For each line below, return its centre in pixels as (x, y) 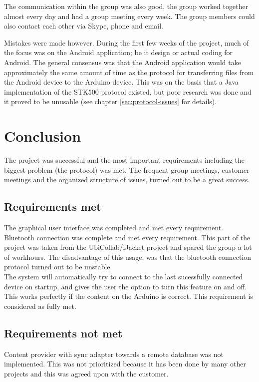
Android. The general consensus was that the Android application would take (123, 62)
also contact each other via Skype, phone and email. (84, 26)
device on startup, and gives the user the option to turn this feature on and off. (126, 286)
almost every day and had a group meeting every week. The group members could (129, 16)
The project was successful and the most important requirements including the (125, 160)
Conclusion (43, 136)
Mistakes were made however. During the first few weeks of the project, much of (127, 42)
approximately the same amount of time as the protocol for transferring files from (129, 72)
